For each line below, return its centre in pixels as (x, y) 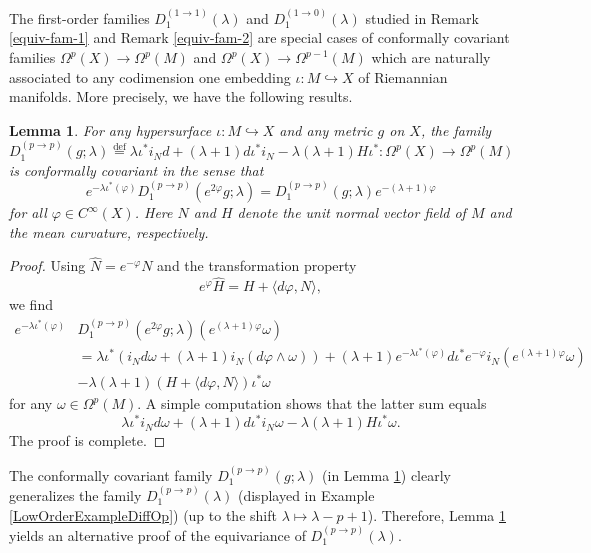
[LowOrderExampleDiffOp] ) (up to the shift (143, 514)
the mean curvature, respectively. (109, 231)
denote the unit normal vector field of (351, 212)
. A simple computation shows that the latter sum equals (312, 403)
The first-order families (79, 17)
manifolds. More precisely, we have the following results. (181, 96)
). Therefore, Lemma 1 (436, 514)
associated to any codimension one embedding (150, 76)
